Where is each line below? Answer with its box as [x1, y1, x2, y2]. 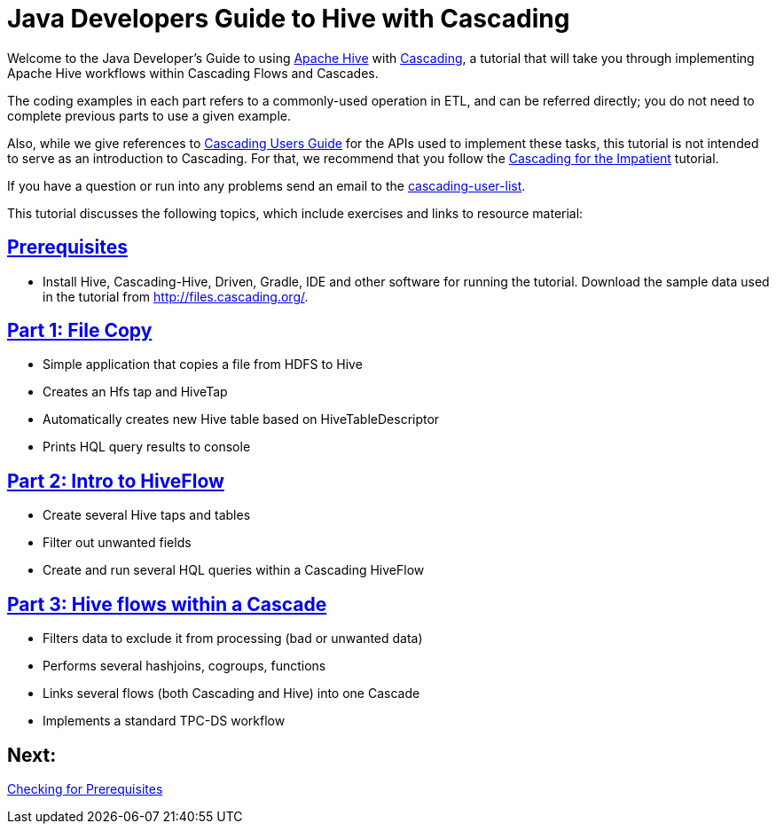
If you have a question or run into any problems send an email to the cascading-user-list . [7, 177, 526, 193]
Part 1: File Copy [7, 319, 153, 342]
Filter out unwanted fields [43, 535, 192, 551]
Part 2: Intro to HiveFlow [7, 469, 224, 492]
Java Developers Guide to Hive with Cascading [7, 4, 570, 34]
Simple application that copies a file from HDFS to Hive [43, 357, 363, 372]
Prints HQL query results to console [43, 439, 251, 455]
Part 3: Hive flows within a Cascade [7, 592, 327, 615]
